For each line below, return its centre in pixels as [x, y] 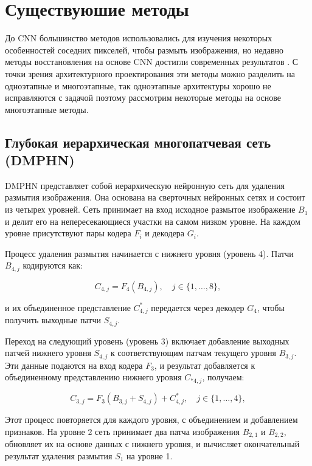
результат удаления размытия [59, 456]
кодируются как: [53, 265]
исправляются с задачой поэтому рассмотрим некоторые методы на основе [143, 98]
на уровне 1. [150, 456]
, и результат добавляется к [205, 365]
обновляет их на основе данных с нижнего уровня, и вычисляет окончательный [152, 444]
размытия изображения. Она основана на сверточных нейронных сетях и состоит [155, 197]
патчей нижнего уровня [48, 353]
